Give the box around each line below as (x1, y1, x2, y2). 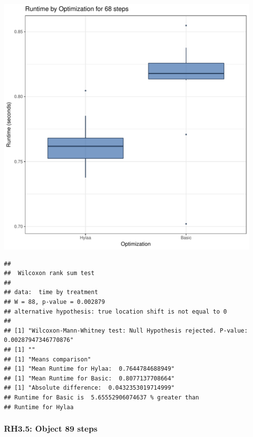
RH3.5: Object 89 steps (4, 422, 98, 435)
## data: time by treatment (4, 289, 98, 296)
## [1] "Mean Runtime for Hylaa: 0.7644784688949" (4, 365, 175, 373)
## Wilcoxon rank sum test (4, 270, 95, 277)
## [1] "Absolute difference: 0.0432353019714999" (4, 384, 175, 392)
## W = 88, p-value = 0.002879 (4, 298, 105, 305)
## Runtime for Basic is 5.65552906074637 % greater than (4, 394, 199, 401)
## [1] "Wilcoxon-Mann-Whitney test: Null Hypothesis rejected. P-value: (4, 327, 248, 334)
